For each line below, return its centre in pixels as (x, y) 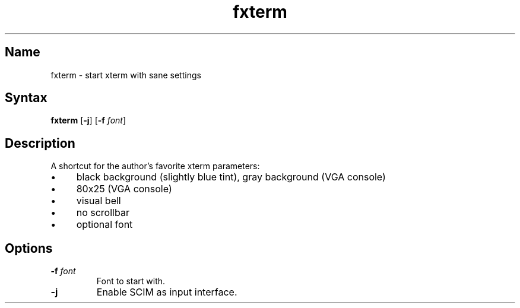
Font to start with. (131, 281)
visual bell (99, 201)
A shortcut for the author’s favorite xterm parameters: (155, 166)
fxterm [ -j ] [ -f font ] (88, 120)
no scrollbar (103, 213)
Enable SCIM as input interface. (167, 292)
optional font (104, 225)
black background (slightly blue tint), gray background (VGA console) (231, 177)
